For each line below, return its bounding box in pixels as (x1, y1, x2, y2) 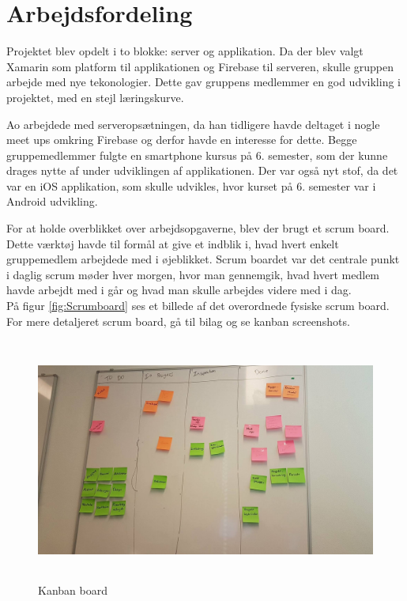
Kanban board (38, 582, 107, 599)
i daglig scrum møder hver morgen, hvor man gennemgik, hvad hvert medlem (6, 266, 380, 282)
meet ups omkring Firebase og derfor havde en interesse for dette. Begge (6, 131, 357, 148)
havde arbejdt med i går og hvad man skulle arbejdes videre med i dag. (6, 282, 352, 298)
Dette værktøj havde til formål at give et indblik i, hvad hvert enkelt (6, 235, 339, 251)
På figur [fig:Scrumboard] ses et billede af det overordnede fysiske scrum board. (6, 297, 390, 314)
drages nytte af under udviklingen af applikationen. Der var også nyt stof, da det (6, 162, 398, 179)
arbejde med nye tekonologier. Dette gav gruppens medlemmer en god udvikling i (6, 74, 401, 90)
